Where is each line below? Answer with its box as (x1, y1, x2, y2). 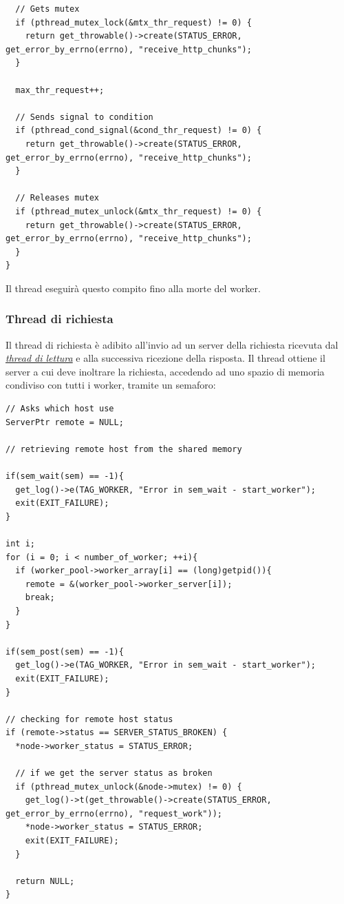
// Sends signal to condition (15, 112, 153, 122)
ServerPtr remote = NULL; (6, 417, 124, 427)
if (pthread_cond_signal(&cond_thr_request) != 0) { (15, 125, 262, 136)
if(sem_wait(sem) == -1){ (6, 471, 124, 482)
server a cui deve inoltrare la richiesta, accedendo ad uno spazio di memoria (6, 364, 325, 378)
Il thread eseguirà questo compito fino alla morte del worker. (6, 280, 261, 295)
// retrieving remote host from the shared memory (6, 444, 242, 454)
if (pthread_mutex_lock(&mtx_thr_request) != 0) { (15, 17, 252, 28)
